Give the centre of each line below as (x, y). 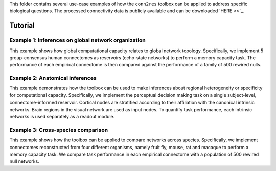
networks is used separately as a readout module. (62, 117)
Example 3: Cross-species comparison (59, 130)
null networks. (24, 161)
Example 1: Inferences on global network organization (77, 40)
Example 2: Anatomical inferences (53, 78)
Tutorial (22, 26)
